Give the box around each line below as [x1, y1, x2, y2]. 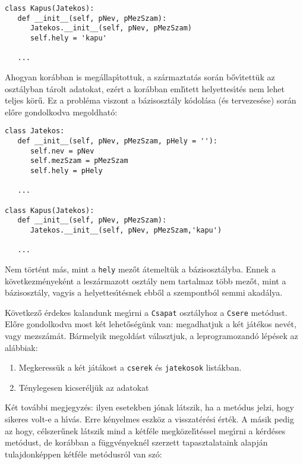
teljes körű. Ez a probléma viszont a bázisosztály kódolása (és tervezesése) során [5, 94, 296, 106]
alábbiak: [5, 341, 38, 353]
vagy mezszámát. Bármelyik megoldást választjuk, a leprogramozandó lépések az [5, 329, 298, 341]
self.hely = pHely [30, 166, 103, 175]
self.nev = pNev [30, 146, 94, 155]
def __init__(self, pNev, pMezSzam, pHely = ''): [17, 136, 217, 145]
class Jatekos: [5, 127, 65, 136]
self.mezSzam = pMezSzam [30, 156, 128, 165]
